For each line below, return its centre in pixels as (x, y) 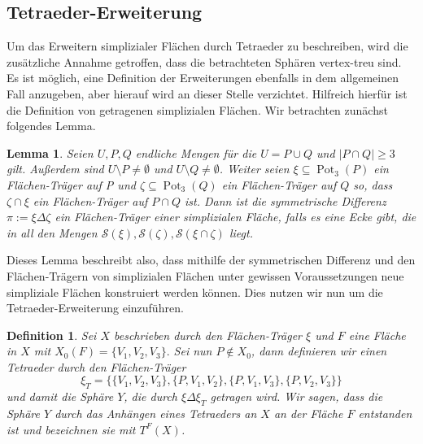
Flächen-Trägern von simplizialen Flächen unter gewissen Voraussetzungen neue (205, 275)
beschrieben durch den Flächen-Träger (208, 335)
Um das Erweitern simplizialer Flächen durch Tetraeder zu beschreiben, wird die (207, 46)
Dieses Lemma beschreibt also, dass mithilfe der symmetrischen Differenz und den (211, 260)
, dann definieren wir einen (319, 351)
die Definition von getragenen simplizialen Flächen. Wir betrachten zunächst (197, 109)
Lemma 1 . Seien (50, 152)
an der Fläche (308, 414)
